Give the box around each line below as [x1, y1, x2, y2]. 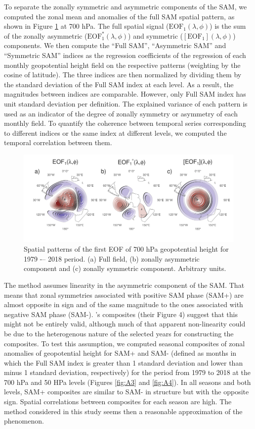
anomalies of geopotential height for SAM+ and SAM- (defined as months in [4, 348, 237, 358]
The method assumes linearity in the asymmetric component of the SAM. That [4, 279, 245, 290]
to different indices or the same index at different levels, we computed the [4, 127, 227, 138]
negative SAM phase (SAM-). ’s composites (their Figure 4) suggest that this [4, 309, 238, 319]
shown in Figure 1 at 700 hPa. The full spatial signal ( [4, 21, 169, 31]
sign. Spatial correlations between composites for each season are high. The [4, 396, 232, 407]
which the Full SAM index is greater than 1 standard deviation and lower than [4, 357, 243, 368]
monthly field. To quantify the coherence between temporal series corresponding [4, 118, 246, 128]
